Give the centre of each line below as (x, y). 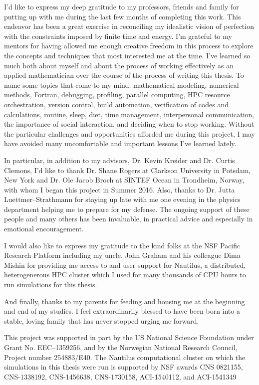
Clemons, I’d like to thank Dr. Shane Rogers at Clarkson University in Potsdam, (128, 170)
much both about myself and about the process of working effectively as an (119, 65)
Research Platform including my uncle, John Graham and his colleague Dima (122, 255)
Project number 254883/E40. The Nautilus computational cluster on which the (125, 357)
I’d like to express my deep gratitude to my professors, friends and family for (122, 6)
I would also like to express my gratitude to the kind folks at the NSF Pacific (122, 245)
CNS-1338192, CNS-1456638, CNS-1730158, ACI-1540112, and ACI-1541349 (120, 376)
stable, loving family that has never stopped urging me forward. (102, 320)
